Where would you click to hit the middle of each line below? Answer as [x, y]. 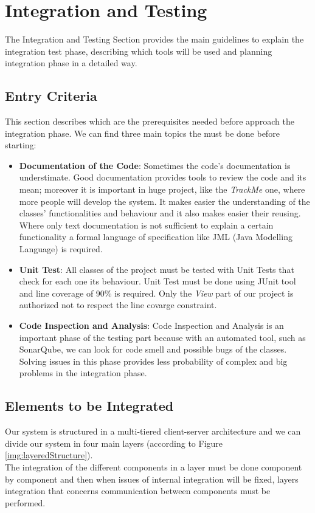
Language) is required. [61, 249]
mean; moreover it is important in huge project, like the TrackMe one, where [162, 189]
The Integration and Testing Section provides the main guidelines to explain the [154, 39]
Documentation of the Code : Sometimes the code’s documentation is [155, 165]
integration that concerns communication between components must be [138, 491]
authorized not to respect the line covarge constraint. [118, 305]
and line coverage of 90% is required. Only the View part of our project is [156, 293]
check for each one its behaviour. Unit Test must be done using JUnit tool [157, 281]
